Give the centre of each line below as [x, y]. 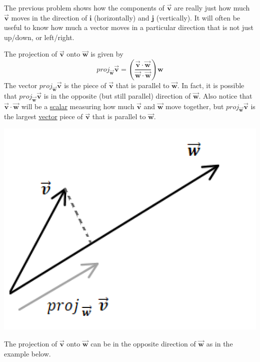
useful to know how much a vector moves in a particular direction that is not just [129, 27]
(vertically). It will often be [198, 17]
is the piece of [85, 85]
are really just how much [212, 8]
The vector [21, 85]
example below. [27, 353]
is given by [107, 54]
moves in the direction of [49, 17]
